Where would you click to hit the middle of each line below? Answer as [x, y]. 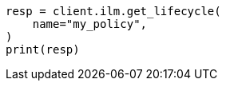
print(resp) [43, 49]
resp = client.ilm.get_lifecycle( [113, 11]
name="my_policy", [90, 24]
